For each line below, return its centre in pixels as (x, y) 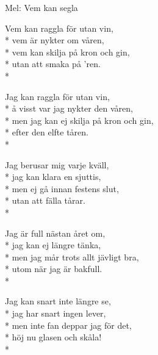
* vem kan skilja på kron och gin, (67, 52)
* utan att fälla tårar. (45, 200)
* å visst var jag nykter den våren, (69, 108)
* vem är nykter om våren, (55, 40)
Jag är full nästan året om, (55, 233)
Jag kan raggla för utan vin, (57, 96)
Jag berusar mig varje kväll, (57, 164)
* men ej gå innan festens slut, (62, 188)
